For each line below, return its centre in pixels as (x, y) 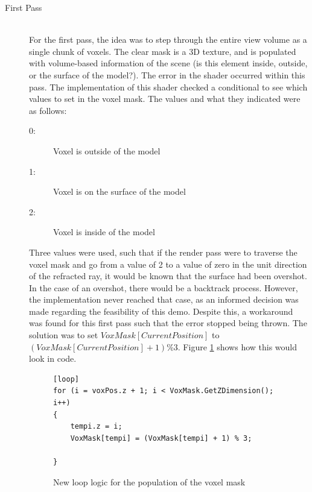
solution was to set (64, 335)
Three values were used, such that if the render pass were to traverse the (163, 252)
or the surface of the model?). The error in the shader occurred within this (167, 74)
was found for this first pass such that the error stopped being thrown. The (168, 323)
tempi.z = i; (96, 427)
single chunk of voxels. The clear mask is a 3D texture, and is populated (163, 51)
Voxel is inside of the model (104, 232)
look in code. (53, 358)
